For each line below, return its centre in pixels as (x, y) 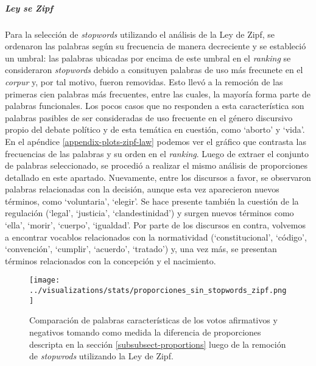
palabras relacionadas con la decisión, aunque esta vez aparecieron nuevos (142, 189)
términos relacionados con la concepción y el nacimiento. (111, 260)
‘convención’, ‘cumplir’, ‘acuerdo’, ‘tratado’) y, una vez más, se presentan (141, 249)
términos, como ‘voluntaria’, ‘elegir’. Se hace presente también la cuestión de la (152, 201)
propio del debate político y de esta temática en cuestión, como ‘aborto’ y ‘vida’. (155, 129)
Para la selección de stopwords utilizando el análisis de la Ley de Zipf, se (140, 34)
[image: (45, 280)
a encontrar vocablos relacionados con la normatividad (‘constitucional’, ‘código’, (156, 237)
